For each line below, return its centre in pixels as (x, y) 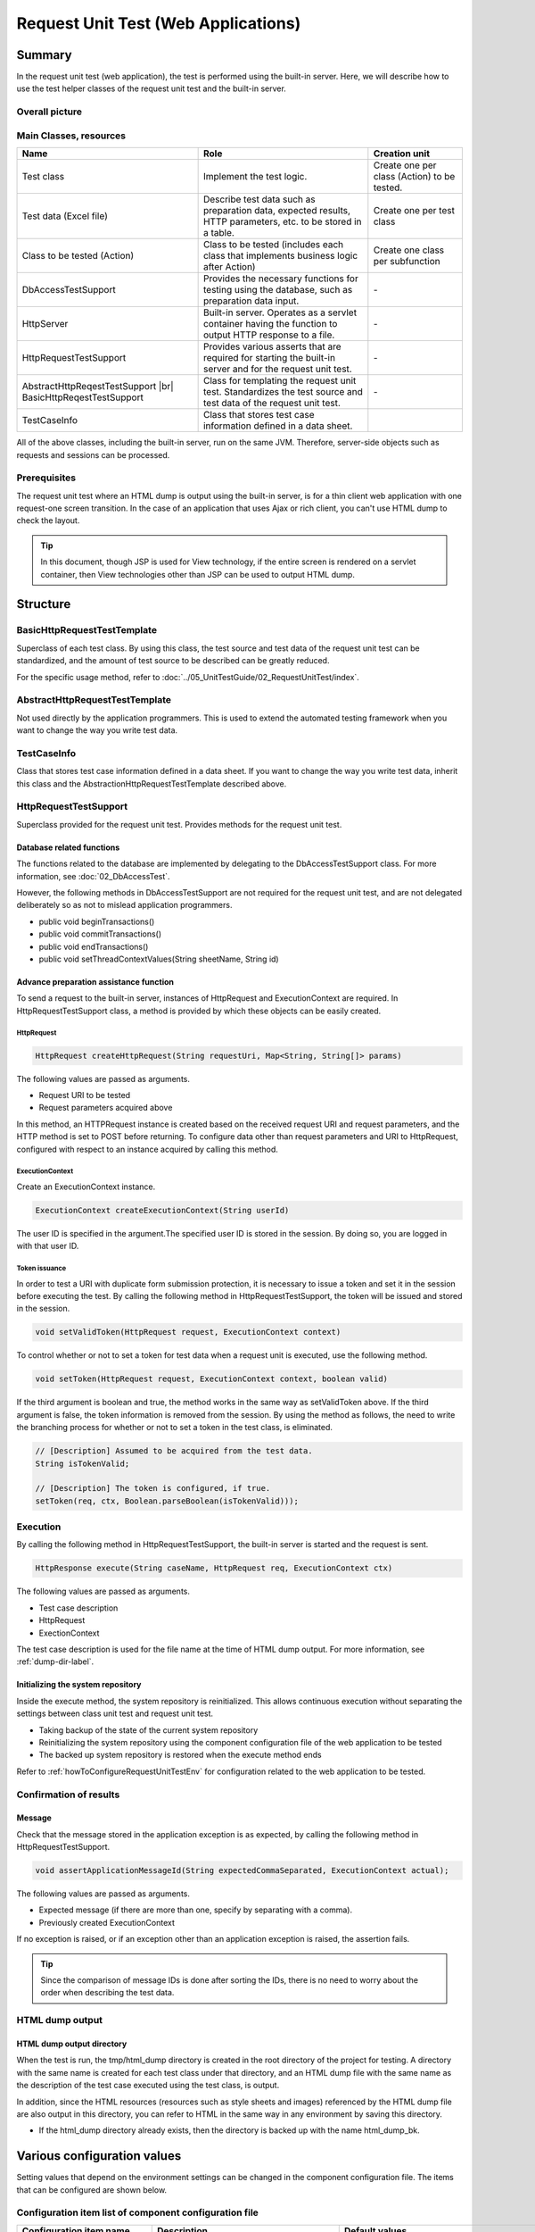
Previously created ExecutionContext (107, 1922)
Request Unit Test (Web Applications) (159, 23)
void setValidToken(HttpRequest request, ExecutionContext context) (188, 1332)
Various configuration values (99, 2156)
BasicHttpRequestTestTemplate (87, 630)
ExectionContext (69, 1633)
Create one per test (414, 211)
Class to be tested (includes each (273, 245)
